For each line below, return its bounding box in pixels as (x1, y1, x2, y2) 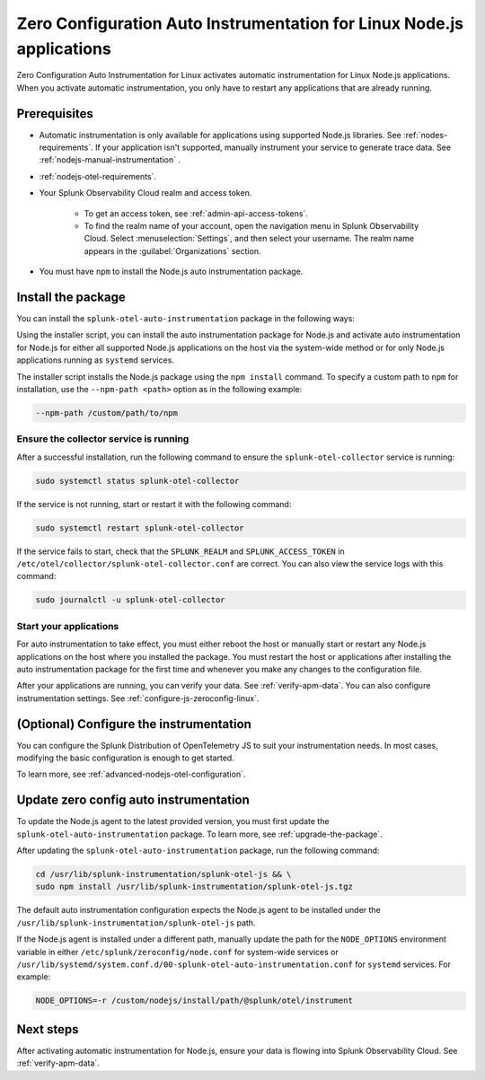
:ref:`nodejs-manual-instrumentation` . (39, 154, 181, 165)
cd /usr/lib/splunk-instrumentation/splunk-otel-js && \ (35, 869, 292, 880)
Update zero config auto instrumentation (16, 793, 251, 808)
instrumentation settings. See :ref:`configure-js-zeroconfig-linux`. (16, 692, 260, 704)
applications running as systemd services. (16, 355, 175, 365)
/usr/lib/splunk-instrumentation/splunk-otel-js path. (16, 917, 256, 928)
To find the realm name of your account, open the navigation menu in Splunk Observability (84, 220, 419, 231)
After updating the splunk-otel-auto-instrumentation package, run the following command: (16, 845, 380, 856)
